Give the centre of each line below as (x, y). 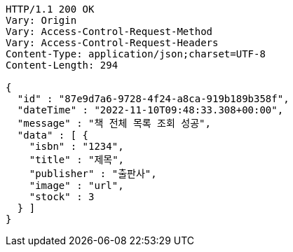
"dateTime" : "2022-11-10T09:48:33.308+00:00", (150, 110)
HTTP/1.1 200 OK (50, 9)
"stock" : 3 (62, 197)
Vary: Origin (41, 20)
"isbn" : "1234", (76, 146)
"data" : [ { (53, 135)
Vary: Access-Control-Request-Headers (112, 43)
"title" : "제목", (77, 160)
